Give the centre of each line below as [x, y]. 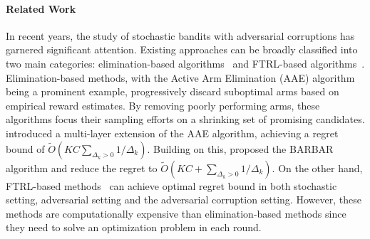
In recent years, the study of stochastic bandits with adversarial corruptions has [180, 35]
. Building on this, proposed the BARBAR [240, 148]
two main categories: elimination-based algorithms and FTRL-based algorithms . [185, 63]
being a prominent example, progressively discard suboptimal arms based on [173, 91]
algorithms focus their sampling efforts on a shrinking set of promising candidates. [185, 119]
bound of [25, 148]
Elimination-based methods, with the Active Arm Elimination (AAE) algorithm [180, 77]
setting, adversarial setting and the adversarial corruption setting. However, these [184, 200]
